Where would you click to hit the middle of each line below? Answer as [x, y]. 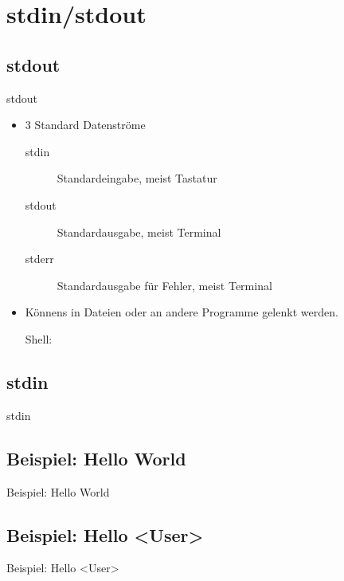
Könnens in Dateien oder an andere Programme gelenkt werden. [182, 312]
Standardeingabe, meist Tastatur [137, 178]
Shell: [39, 338]
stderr [39, 259]
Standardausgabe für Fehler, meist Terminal [164, 285]
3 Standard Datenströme [85, 125]
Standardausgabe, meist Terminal [139, 232]
